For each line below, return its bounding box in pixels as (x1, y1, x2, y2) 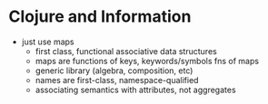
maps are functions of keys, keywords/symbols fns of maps (35, 55, 260, 66)
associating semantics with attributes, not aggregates (35, 84, 237, 95)
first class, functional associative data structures (35, 45, 217, 56)
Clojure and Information (8, 6, 192, 27)
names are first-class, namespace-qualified (35, 74, 199, 85)
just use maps (21, 36, 74, 47)
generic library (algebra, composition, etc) (35, 65, 194, 76)
